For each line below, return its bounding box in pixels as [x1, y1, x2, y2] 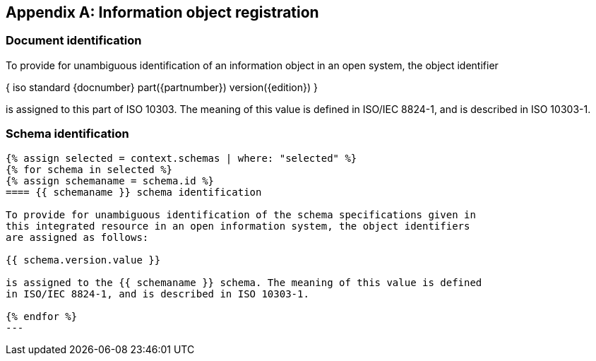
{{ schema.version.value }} [6, 254, 161, 266]
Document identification [6, 33, 142, 48]
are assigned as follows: [6, 231, 149, 243]
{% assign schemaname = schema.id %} [6, 174, 215, 187]
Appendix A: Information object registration [6, 4, 319, 21]
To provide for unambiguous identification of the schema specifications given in [6, 208, 476, 220]
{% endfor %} [6, 310, 78, 322]
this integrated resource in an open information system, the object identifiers [6, 220, 470, 232]
